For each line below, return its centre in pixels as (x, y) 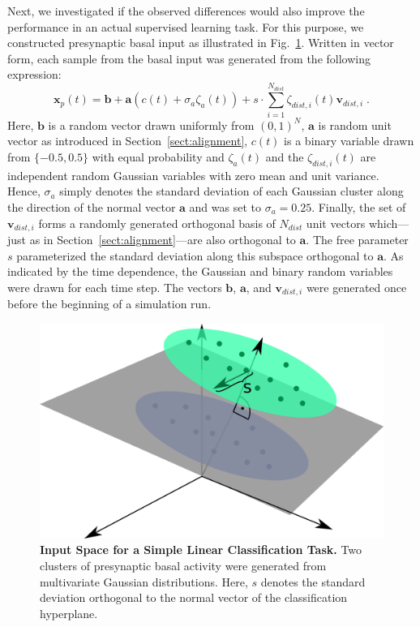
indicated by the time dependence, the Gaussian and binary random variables (200, 271)
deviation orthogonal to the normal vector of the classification (194, 597)
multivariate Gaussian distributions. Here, (144, 581)
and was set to (225, 206)
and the (285, 156)
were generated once (356, 287)
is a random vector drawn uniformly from (151, 125)
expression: (34, 74)
